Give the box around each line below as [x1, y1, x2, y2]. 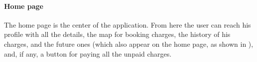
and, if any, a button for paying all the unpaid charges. [4, 48, 172, 59]
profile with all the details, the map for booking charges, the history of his [4, 29, 231, 39]
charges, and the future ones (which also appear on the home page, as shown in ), [4, 38, 254, 49]
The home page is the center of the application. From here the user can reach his [4, 19, 251, 30]
